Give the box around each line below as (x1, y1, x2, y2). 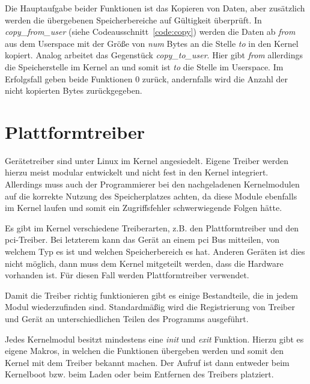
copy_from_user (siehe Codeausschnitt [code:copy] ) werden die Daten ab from (5, 25, 296, 38)
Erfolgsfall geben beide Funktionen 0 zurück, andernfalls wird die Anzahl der (5, 72, 288, 85)
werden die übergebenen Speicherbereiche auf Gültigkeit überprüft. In (5, 13, 262, 26)
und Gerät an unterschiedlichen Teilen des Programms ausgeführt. (5, 312, 249, 325)
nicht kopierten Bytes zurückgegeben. (5, 84, 142, 97)
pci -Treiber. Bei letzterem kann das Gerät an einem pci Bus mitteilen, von (5, 233, 279, 246)
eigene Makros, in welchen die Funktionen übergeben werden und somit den (5, 344, 284, 357)
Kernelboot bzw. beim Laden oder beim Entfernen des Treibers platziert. (5, 368, 274, 380)
